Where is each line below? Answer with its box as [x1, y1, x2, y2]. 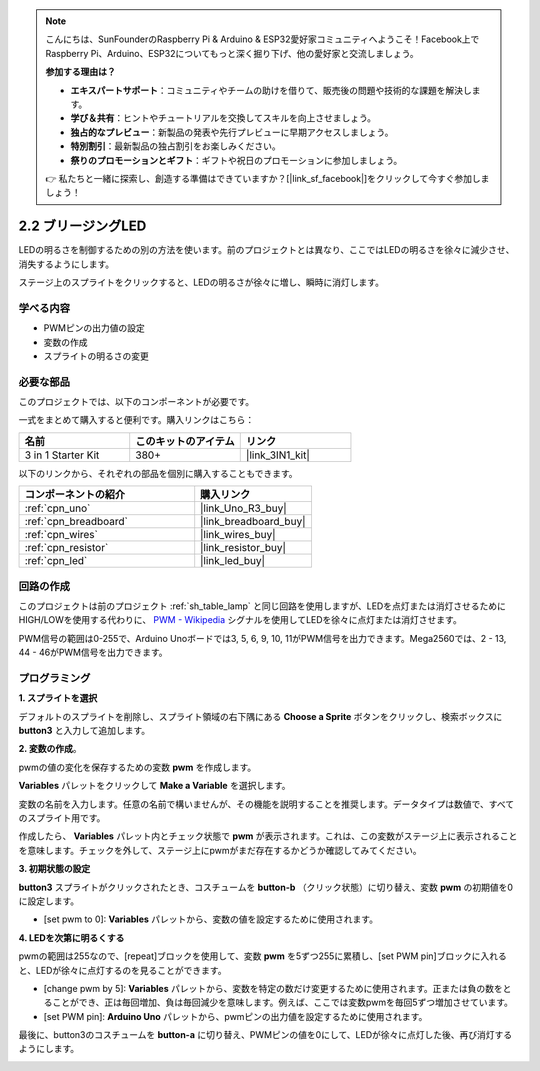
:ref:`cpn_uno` [24, 501, 91, 515]
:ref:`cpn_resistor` [24, 541, 109, 555]
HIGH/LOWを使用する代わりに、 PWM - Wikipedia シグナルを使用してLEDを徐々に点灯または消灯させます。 [18, 614, 462, 626]
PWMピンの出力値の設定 [43, 322, 145, 334]
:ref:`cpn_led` [24, 554, 88, 568]
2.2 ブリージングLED [18, 218, 147, 235]
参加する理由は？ [45, 66, 116, 78]
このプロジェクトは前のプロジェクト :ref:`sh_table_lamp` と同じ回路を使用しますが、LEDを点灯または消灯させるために [18, 600, 507, 612]
